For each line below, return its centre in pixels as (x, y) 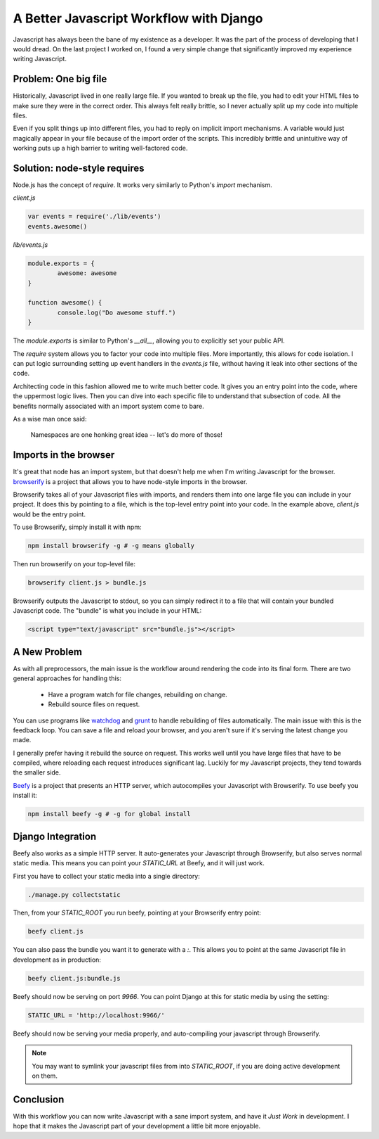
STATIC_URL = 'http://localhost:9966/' (96, 1015)
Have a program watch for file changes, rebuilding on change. (138, 694)
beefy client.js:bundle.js (74, 978)
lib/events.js (31, 244)
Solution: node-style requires (79, 168)
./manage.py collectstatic (74, 895)
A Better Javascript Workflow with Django (138, 18)
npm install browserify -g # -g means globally (111, 546)
